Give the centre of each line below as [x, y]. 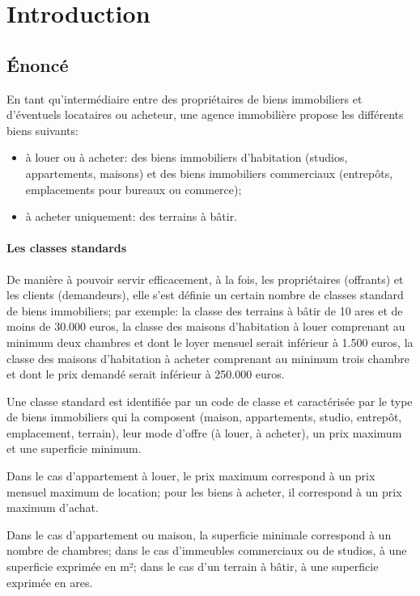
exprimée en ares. [50, 582]
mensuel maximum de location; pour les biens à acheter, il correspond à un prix [204, 491]
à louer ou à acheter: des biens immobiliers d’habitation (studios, [187, 157]
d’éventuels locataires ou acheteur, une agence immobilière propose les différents [205, 114]
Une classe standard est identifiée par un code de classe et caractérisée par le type [210, 401]
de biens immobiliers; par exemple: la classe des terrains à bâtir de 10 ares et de [205, 310]
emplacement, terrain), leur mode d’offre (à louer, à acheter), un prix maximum [204, 432]
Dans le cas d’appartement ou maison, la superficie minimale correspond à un [199, 534]
